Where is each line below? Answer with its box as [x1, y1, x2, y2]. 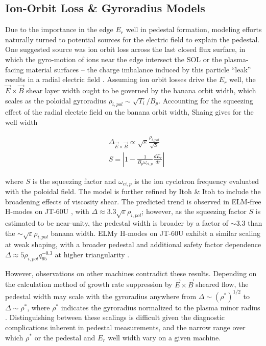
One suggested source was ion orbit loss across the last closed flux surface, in [5, 44, 246, 55]
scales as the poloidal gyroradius [5, 95, 106, 105]
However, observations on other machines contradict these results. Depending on [5, 268, 257, 278]
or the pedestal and [34, 332, 95, 342]
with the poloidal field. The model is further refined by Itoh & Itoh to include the [5, 186, 261, 197]
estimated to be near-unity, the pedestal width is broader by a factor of [5, 218, 229, 228]
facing [5, 64, 24, 74]
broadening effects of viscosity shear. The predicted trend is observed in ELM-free [5, 196, 261, 206]
